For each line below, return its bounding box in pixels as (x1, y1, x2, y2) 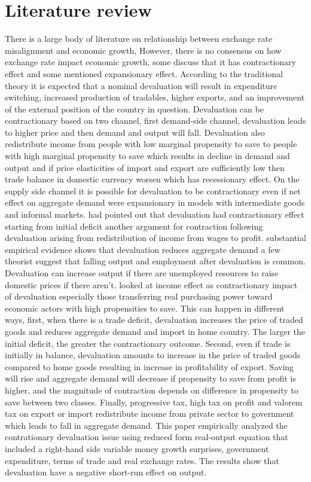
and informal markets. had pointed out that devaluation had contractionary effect (5, 208, 304, 221)
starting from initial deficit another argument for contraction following (5, 219, 263, 232)
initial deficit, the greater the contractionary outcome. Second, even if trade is (5, 337, 291, 349)
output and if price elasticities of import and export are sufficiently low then (5, 161, 285, 173)
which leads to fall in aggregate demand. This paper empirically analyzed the (5, 419, 288, 431)
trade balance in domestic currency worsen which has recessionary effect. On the (5, 173, 300, 185)
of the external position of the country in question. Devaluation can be (5, 102, 264, 115)
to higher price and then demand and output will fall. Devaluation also (5, 126, 265, 138)
